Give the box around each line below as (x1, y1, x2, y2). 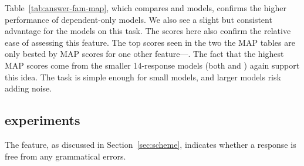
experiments (5, 111, 80, 129)
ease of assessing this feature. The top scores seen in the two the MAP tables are (5, 36, 295, 48)
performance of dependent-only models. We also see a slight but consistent (5, 13, 272, 25)
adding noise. (5, 82, 52, 94)
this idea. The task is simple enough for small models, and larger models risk (5, 70, 281, 83)
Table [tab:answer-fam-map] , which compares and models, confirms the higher (5, 2, 286, 13)
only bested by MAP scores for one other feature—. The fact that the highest (5, 48, 284, 60)
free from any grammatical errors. (5, 150, 126, 162)
